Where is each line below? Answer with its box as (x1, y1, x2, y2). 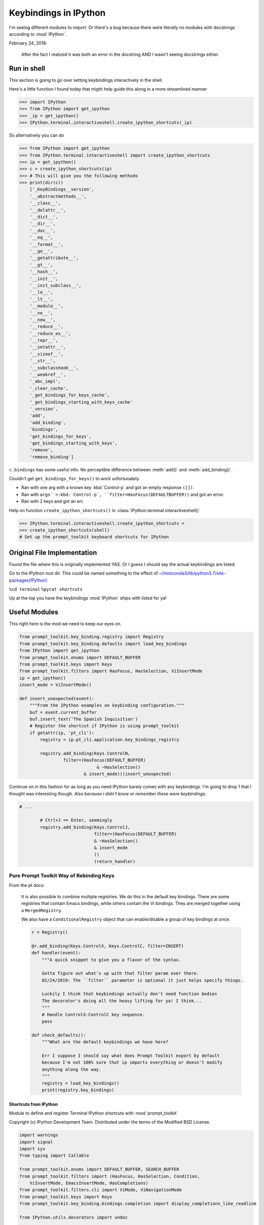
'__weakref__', (29, 372, 66, 377)
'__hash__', (29, 269, 59, 274)
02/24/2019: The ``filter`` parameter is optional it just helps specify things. (42, 978, 243, 983)
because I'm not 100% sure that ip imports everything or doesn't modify (42, 1060, 222, 1065)
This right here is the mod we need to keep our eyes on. (9, 621, 122, 627)
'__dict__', (29, 214, 59, 220)
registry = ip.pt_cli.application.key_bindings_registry (40, 737, 179, 742)
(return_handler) (94, 858, 135, 864)
